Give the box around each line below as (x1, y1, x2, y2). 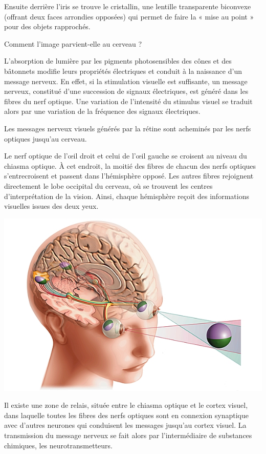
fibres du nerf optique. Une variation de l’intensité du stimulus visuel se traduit (4, 95, 253, 106)
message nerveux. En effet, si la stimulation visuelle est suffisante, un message (4, 75, 248, 86)
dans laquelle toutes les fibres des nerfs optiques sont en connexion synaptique (4, 409, 249, 420)
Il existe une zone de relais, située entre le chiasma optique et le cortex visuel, (4, 400, 248, 410)
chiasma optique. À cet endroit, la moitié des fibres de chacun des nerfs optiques (4, 160, 256, 171)
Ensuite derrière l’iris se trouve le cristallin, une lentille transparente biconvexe (4, 1, 251, 11)
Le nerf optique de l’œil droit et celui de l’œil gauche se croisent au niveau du (4, 150, 247, 161)
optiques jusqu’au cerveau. (4, 133, 87, 144)
